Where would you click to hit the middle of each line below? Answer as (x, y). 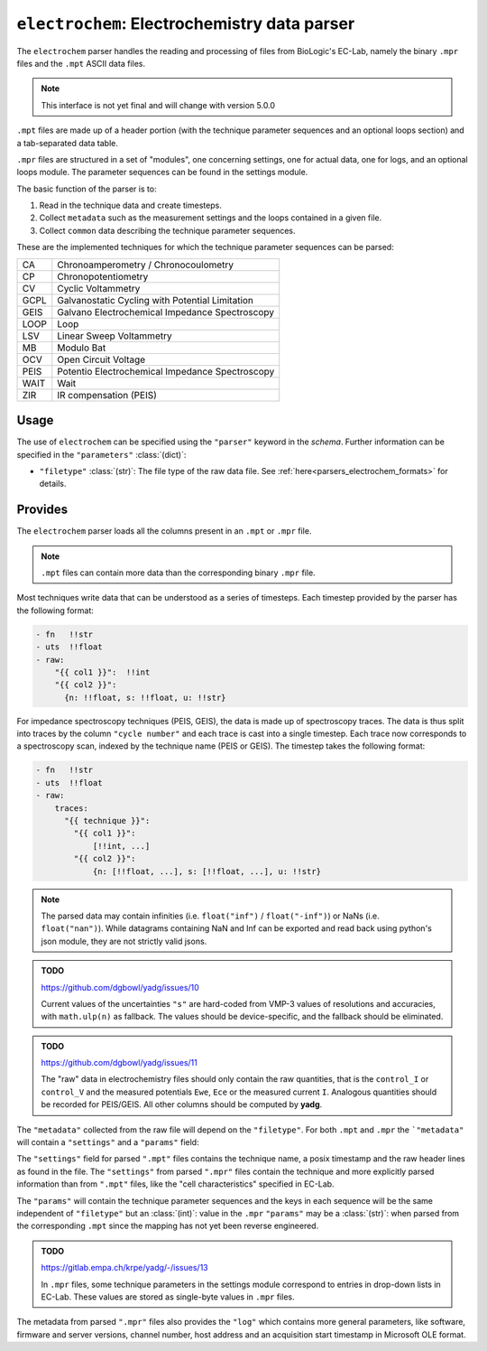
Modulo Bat (82, 348)
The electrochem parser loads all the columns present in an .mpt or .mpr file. (164, 531)
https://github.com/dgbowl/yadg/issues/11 (119, 1063)
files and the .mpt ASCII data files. (81, 63)
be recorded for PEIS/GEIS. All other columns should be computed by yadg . (182, 1104)
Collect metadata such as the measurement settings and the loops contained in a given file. (211, 218)
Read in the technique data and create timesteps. (131, 205)
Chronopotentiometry (103, 276)
